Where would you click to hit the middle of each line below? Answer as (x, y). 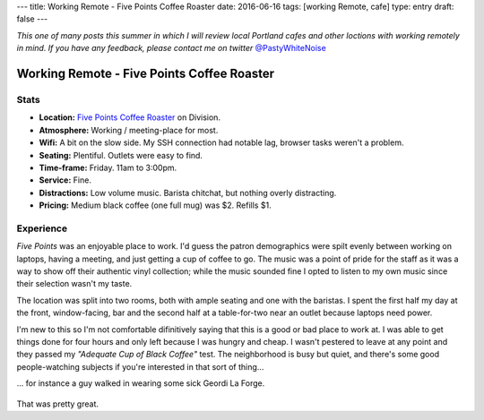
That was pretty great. (57, 404)
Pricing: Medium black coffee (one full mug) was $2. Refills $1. (156, 205)
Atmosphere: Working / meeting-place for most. (129, 130)
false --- (32, 19)
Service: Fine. (65, 180)
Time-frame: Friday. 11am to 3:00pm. (108, 167)
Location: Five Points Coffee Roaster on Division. (130, 117)
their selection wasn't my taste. (74, 284)
